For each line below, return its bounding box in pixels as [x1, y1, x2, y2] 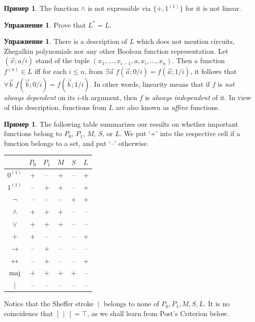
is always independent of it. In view [145, 92, 252, 103]
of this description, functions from [4, 102, 107, 112]
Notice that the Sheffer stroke [4, 298, 94, 309]
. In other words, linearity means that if [90, 79, 210, 89]
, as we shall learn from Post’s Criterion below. [87, 308, 229, 318]
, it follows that [190, 66, 237, 76]
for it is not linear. [185, 3, 241, 13]
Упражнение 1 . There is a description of [4, 36, 127, 46]
